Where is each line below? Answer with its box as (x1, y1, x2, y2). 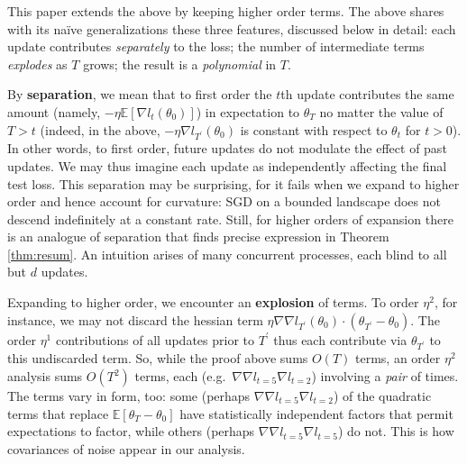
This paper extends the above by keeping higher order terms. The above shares (7, 2, 444, 20)
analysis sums (7, 367, 83, 385)
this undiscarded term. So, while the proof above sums (7, 349, 308, 368)
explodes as (7, 54, 68, 73)
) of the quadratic (333, 387, 432, 405)
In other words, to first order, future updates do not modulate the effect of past (7, 139, 447, 158)
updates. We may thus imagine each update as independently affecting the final (7, 156, 447, 175)
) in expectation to (196, 102, 300, 121)
